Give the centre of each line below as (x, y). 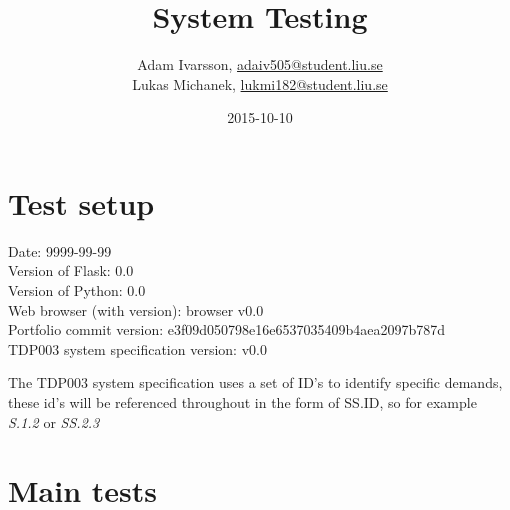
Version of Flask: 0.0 (71, 270)
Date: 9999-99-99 (60, 250)
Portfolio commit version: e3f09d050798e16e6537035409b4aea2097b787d (227, 329)
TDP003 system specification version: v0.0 (137, 348)
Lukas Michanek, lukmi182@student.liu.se (260, 83)
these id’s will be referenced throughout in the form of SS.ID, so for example (242, 402)
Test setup (81, 202)
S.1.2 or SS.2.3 (54, 421)
